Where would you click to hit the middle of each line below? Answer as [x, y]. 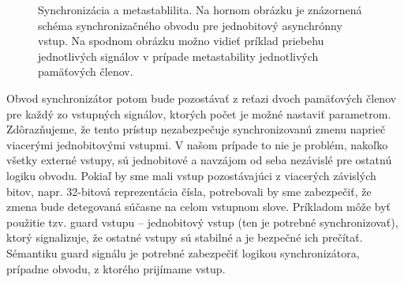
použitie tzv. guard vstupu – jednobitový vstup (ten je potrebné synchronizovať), [202, 222]
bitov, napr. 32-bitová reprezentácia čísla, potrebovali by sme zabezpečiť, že [189, 191]
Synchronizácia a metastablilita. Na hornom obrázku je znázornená [200, 9]
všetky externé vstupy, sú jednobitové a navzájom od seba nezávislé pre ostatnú [199, 160]
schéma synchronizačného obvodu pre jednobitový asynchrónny [190, 25]
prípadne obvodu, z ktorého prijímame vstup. [116, 268]
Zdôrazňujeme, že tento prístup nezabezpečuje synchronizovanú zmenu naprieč [196, 129]
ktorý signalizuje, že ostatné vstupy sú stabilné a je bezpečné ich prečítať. [185, 237]
